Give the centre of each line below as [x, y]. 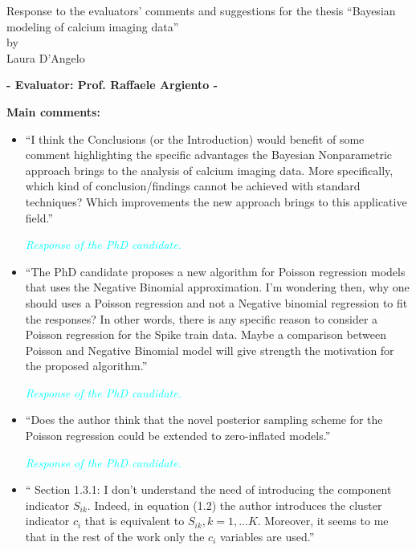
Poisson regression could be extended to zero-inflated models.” [178, 436]
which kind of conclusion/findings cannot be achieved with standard [193, 186]
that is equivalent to [135, 521]
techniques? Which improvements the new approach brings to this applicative [216, 201]
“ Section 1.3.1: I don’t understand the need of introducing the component [208, 489]
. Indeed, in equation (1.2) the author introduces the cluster [235, 505]
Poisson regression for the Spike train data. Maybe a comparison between [206, 334]
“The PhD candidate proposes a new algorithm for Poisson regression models [215, 271]
